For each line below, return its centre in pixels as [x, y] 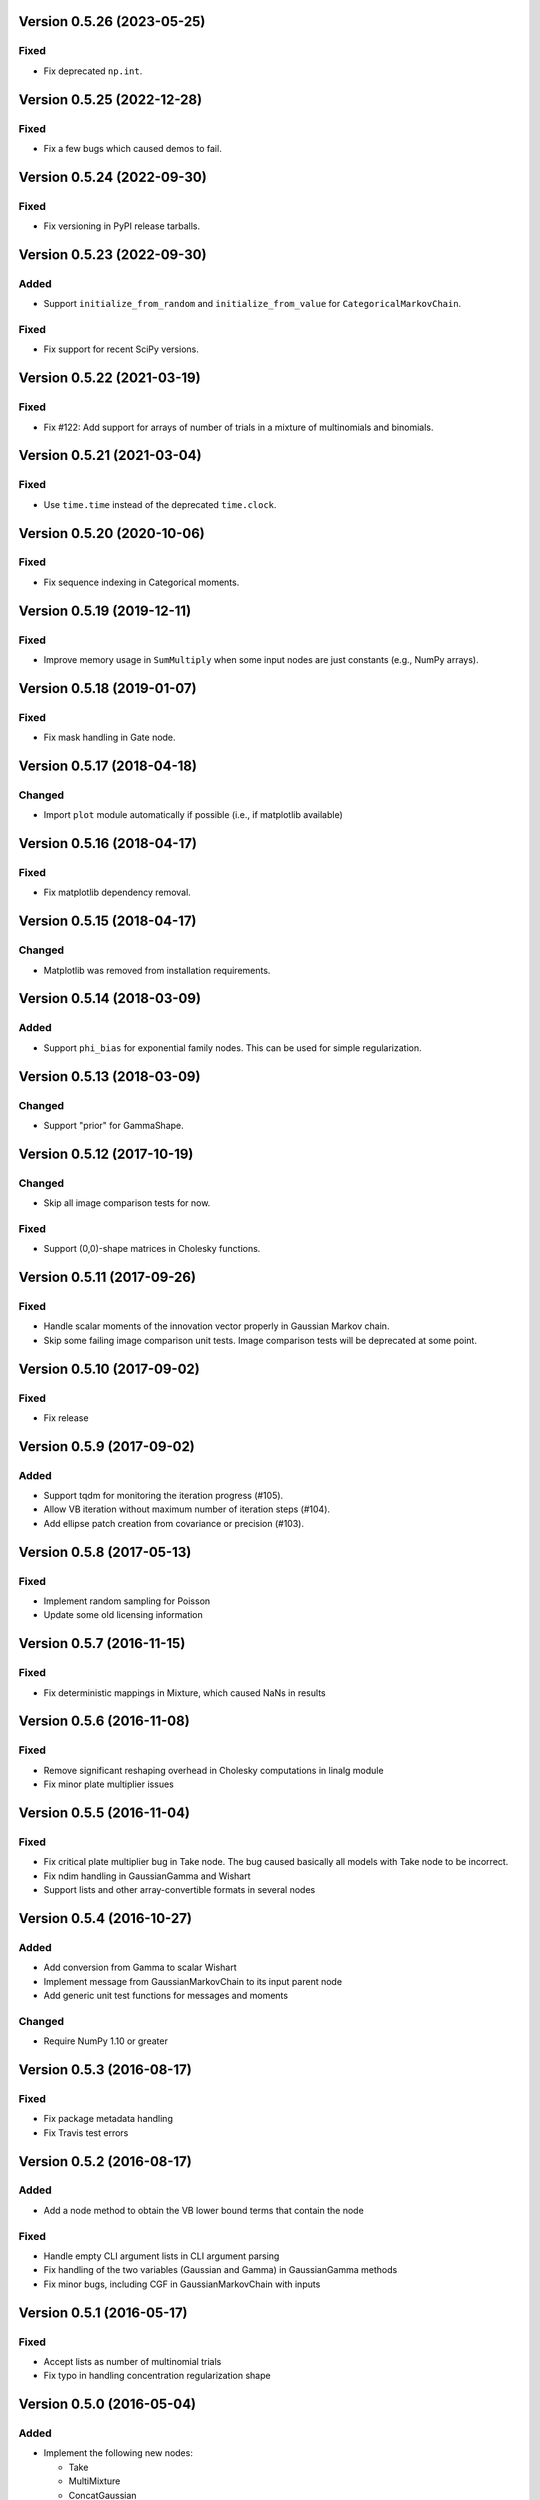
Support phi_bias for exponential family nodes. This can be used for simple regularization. [232, 1047]
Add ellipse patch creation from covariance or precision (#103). [174, 1523]
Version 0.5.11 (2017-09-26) [107, 1277]
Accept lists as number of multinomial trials [132, 2361]
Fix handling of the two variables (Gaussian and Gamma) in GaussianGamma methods [220, 2270]
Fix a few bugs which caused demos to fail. [132, 148]
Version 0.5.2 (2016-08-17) [105, 2161]
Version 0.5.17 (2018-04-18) [107, 765]
